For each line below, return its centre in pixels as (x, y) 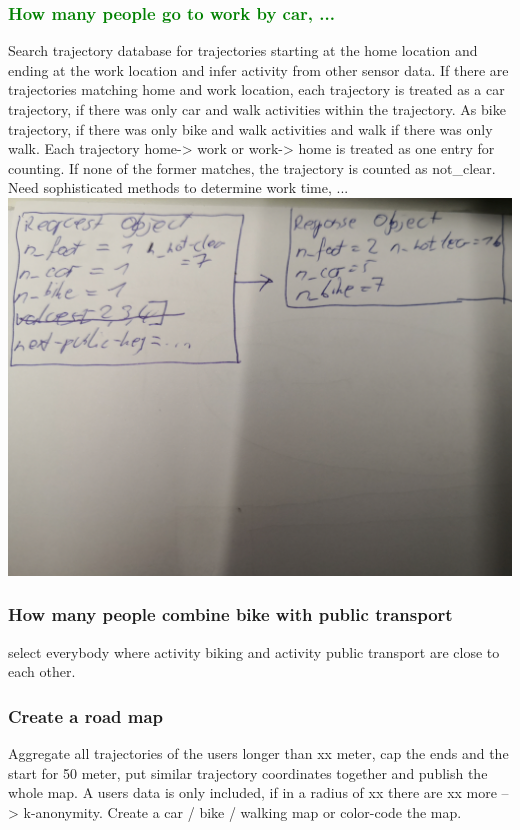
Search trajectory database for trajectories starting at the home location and (243, 50)
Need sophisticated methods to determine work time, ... (178, 187)
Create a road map (86, 715)
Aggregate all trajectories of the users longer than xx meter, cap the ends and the (258, 753)
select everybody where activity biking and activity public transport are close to (254, 651)
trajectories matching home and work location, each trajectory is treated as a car (256, 89)
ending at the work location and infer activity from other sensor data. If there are (258, 69)
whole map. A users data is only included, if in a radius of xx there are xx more (252, 792)
